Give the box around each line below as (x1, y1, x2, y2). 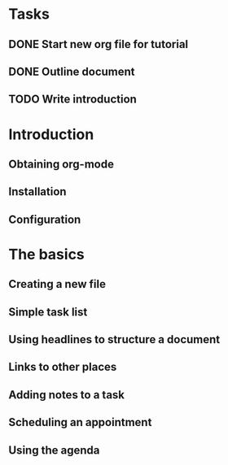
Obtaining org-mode (8, 157, 114, 171)
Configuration (8, 212, 81, 226)
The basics (8, 245, 85, 263)
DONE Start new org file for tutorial (8, 37, 189, 51)
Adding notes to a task (8, 388, 125, 402)
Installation (8, 185, 67, 199)
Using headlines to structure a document (8, 332, 221, 346)
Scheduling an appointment (8, 415, 152, 429)
